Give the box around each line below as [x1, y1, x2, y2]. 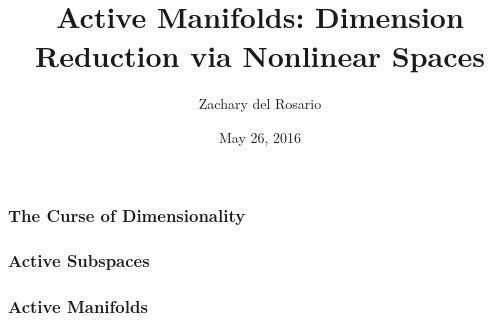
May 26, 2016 [218, 126, 302, 147]
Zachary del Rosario [198, 93, 322, 114]
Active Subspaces [8, 248, 150, 273]
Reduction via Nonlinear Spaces [34, 35, 486, 76]
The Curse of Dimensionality [8, 202, 246, 227]
